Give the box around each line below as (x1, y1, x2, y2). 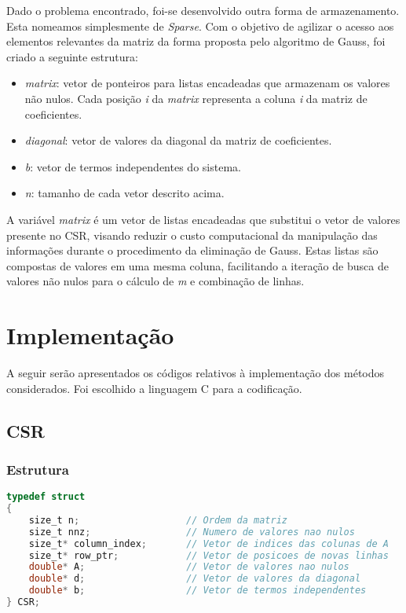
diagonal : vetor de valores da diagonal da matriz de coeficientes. (24, 132, 332, 149)
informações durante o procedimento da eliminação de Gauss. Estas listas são (6, 242, 379, 259)
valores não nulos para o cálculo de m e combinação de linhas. (6, 273, 305, 289)
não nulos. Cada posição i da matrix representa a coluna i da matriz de (24, 90, 368, 106)
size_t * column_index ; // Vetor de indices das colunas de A (28, 538, 389, 549)
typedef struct (6, 491, 86, 503)
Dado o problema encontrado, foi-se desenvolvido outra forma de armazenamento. (6, 2, 400, 18)
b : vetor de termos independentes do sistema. (24, 158, 241, 174)
